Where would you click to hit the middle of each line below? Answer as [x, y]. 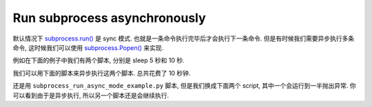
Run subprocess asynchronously [109, 18]
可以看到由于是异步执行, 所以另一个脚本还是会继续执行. [91, 95]
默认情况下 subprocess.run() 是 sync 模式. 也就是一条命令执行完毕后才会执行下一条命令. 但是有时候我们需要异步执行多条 [184, 38]
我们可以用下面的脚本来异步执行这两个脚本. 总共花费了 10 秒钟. [102, 73]
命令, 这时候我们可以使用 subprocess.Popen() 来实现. [88, 47]
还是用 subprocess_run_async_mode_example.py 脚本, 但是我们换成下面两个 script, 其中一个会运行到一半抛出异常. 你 [184, 86]
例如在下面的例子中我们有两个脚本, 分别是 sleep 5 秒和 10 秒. [99, 60]
